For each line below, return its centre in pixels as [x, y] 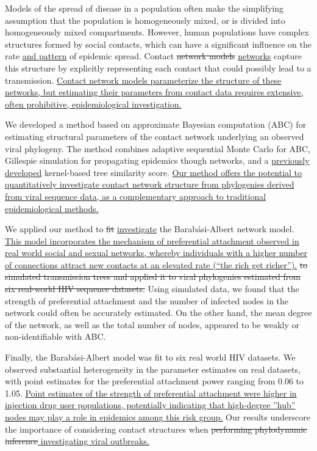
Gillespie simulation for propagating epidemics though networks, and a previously [157, 160]
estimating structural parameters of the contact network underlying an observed [155, 136]
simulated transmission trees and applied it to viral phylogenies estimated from [153, 277]
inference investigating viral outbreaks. [77, 441]
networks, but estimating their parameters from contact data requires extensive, [154, 92]
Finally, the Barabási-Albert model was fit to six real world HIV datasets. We [150, 357]
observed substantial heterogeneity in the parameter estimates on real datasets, [153, 369]
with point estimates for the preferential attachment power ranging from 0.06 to [154, 381]
